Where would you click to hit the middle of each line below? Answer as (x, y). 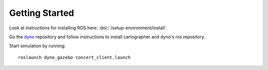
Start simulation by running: (37, 46)
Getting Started (42, 13)
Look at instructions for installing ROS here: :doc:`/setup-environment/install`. (88, 28)
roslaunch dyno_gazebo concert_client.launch (74, 57)
